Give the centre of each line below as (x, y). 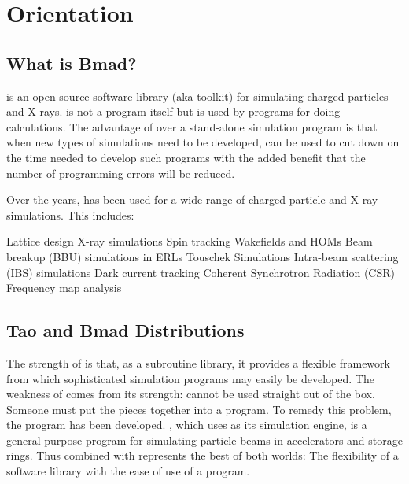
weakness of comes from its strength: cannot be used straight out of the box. (191, 394)
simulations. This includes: (70, 214)
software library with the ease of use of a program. (128, 471)
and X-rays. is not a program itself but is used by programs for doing (173, 111)
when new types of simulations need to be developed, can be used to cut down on (203, 142)
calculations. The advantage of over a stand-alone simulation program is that (192, 126)
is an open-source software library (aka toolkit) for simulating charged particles (197, 96)
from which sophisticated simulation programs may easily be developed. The (190, 378)
